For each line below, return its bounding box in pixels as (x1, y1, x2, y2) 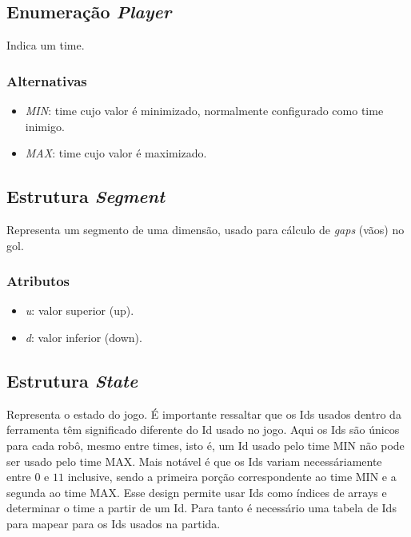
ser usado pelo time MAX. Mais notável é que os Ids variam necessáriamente (6, 452, 382, 469)
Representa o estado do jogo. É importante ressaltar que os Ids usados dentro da (6, 405, 401, 422)
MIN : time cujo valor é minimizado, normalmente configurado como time (25, 102, 384, 119)
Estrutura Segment (6, 184, 166, 209)
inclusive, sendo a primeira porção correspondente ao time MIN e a (67, 468, 397, 485)
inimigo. (25, 117, 65, 134)
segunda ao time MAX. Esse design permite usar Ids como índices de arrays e (6, 483, 387, 500)
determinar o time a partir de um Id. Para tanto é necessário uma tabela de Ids (6, 499, 397, 516)
